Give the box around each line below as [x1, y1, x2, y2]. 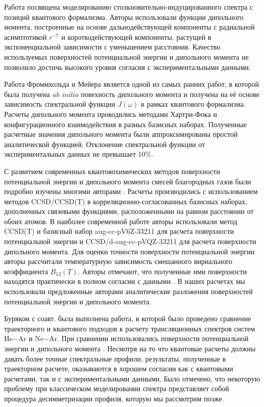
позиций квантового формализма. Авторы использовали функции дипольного [4, 11, 244, 22]
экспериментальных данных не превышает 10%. [4, 149, 154, 159]
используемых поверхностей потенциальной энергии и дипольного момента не [4, 51, 249, 62]
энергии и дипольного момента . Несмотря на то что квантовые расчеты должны [4, 343, 256, 353]
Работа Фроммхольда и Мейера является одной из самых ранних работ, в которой [4, 79, 259, 89]
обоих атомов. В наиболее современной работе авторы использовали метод [4, 216, 237, 226]
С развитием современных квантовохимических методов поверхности [4, 165, 220, 176]
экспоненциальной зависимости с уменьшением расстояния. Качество [4, 41, 221, 52]
